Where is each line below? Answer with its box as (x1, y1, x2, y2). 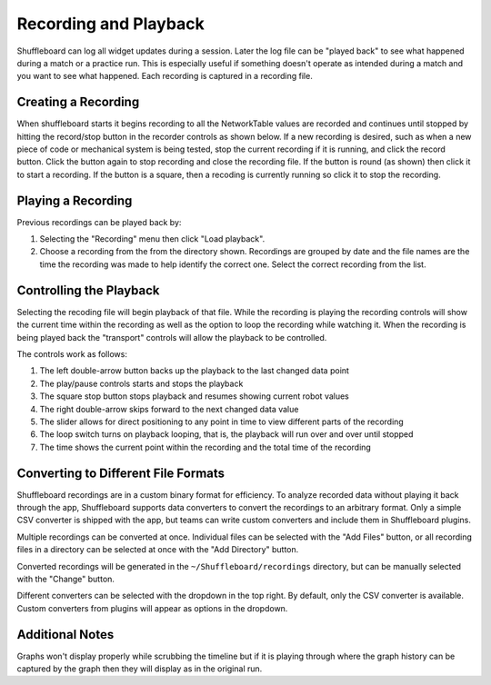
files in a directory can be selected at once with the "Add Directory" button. (16, 544, 299, 555)
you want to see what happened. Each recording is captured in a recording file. (16, 71, 313, 82)
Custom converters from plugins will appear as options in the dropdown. (16, 602, 288, 613)
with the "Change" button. (16, 573, 115, 584)
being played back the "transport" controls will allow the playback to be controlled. (16, 332, 327, 342)
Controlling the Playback (16, 283, 160, 298)
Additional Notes (16, 627, 115, 642)
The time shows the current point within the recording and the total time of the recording (39, 442, 372, 452)
